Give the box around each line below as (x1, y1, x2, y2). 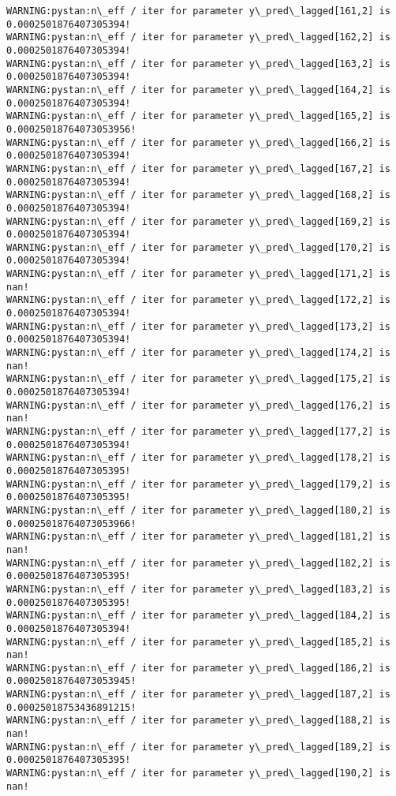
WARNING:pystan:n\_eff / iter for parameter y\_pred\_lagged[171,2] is (6, 268, 390, 280)
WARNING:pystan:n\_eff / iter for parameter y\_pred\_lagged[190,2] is (6, 768, 390, 779)
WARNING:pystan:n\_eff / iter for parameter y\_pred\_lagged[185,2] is (6, 636, 390, 648)
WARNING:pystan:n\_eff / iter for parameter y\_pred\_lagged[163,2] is (6, 58, 390, 69)
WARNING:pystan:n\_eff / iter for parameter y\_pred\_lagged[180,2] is (6, 504, 390, 516)
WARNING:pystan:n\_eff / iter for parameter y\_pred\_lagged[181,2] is (6, 531, 390, 543)
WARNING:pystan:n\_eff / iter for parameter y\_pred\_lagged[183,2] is (6, 583, 390, 595)
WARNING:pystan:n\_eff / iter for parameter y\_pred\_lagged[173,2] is (6, 320, 390, 332)
